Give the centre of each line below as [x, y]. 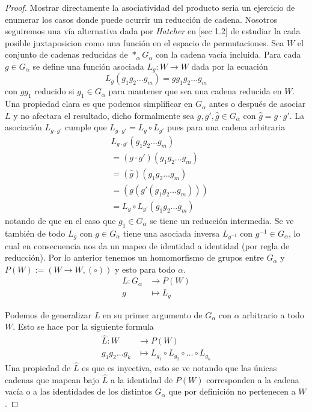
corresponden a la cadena [253, 379]
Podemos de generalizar [48, 314]
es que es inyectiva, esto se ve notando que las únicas [179, 367]
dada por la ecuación [230, 66]
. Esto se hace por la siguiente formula [83, 326]
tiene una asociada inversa [171, 233]
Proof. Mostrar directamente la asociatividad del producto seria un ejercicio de [150, 7]
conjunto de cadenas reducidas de [66, 54]
